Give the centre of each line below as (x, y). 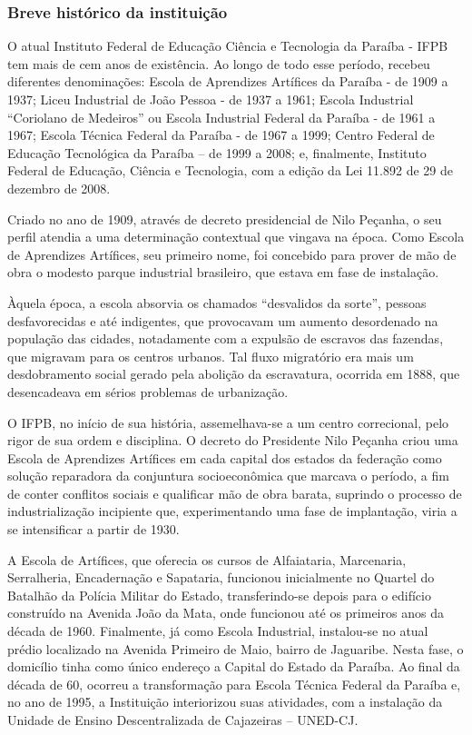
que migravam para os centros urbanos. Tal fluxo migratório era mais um (211, 356)
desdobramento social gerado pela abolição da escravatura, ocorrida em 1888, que (234, 374)
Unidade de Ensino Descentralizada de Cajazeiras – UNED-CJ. (183, 720)
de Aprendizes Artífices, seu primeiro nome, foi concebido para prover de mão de (232, 254)
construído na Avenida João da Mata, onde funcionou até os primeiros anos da (226, 613)
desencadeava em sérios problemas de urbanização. (148, 391)
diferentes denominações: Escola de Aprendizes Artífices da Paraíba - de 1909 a (228, 81)
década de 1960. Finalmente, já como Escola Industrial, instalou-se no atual (218, 631)
